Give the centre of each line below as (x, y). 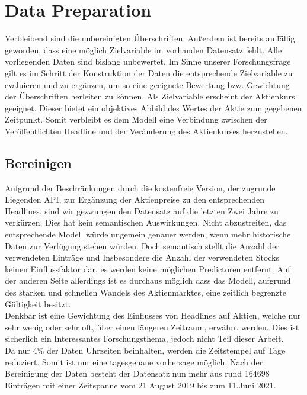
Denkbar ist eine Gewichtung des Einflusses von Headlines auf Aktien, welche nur (153, 315)
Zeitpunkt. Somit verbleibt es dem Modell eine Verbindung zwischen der (136, 119)
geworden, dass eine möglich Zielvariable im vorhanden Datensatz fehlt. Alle (143, 49)
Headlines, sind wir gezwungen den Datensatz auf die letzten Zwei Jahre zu (142, 211)
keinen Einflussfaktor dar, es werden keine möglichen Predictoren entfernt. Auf (148, 269)
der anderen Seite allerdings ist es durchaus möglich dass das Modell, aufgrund (148, 280)
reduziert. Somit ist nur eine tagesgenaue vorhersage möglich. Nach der (134, 362)
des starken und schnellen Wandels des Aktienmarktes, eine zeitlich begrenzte (145, 292)
